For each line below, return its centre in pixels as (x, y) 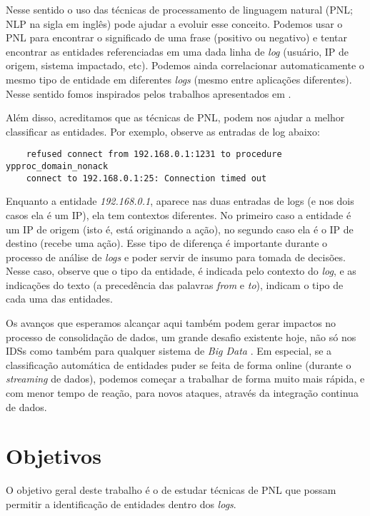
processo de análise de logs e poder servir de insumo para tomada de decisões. (176, 257)
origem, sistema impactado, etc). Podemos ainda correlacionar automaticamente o (185, 65)
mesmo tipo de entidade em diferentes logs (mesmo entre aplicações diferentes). (179, 79)
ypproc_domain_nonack (57, 166)
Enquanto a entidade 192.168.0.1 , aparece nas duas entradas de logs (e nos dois (180, 201)
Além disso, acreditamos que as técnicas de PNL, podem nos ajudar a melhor (175, 117)
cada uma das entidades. (59, 299)
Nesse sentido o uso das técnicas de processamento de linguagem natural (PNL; (179, 9)
